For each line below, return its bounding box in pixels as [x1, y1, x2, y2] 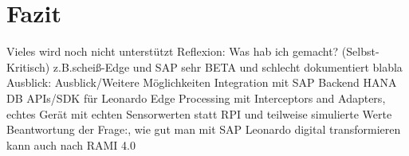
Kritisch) [6, 58, 50, 75]
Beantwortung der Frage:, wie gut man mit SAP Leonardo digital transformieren [6, 121, 401, 138]
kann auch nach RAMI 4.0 [6, 136, 136, 153]
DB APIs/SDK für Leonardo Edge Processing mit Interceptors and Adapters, [6, 89, 386, 106]
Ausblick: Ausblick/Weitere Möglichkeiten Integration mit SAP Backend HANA [6, 74, 397, 91]
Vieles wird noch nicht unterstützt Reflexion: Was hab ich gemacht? [6, 43, 339, 60]
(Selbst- [341, 43, 380, 60]
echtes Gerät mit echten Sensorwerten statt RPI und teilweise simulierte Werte [6, 105, 392, 122]
